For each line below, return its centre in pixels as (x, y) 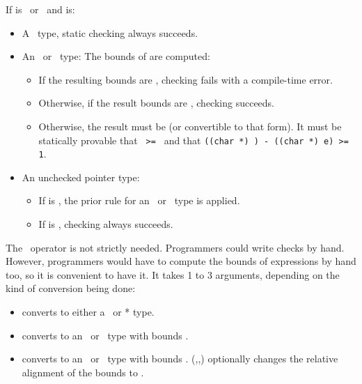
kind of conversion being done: (71, 288)
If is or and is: (40, 9)
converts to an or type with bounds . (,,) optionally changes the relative (180, 359)
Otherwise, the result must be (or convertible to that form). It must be (190, 126)
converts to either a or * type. (88, 312)
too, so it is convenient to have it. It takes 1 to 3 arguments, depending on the (173, 274)
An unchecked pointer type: (81, 177)
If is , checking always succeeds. (106, 224)
